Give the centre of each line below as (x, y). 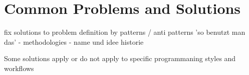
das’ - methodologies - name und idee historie (74, 41)
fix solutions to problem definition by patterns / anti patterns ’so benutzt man (125, 32)
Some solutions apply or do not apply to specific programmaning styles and (120, 58)
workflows (19, 68)
